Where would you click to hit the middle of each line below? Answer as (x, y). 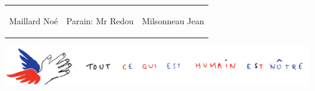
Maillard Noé (34, 20)
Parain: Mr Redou (100, 20)
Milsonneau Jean (173, 20)
